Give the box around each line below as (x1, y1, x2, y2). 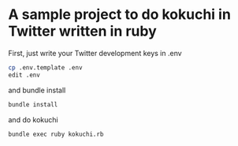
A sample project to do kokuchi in (8, 6, 231, 24)
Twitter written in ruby (8, 22, 158, 40)
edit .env (8, 71, 41, 79)
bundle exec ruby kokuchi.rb (8, 130, 104, 138)
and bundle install (8, 85, 66, 95)
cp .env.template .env (8, 63, 83, 72)
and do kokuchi (8, 114, 58, 124)
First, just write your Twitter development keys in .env (8, 48, 183, 58)
